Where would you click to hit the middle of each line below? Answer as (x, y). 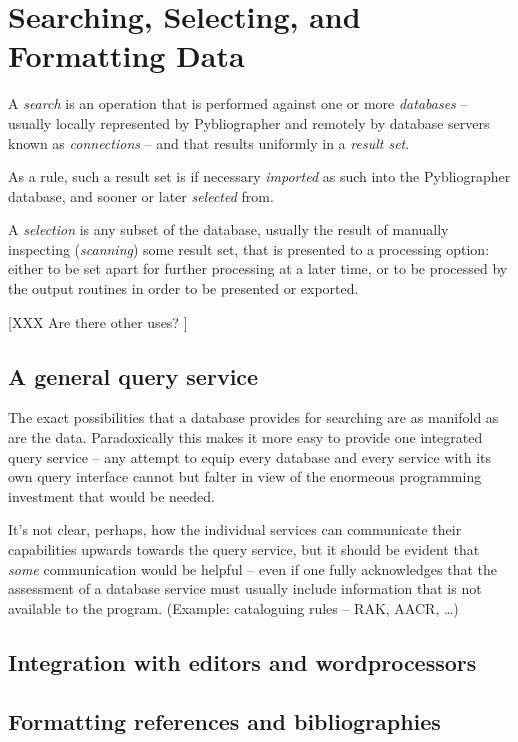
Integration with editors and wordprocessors (242, 661)
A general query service (133, 375)
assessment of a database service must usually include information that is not (245, 588)
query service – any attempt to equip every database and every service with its (250, 456)
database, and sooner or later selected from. (141, 195)
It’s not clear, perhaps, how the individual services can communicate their (235, 529)
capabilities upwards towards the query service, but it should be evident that (244, 549)
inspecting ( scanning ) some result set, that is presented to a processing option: (249, 248)
